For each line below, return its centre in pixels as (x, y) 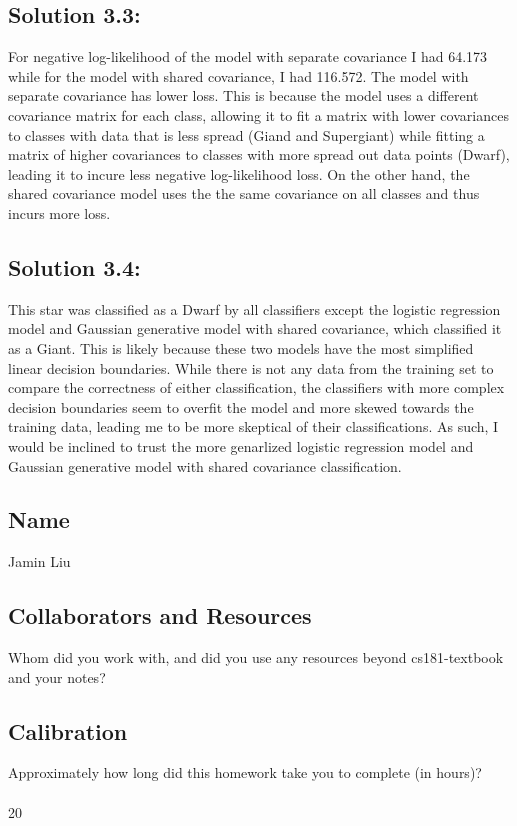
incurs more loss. (59, 212)
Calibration (68, 730)
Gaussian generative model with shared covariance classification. (205, 465)
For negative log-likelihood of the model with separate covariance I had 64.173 (248, 56)
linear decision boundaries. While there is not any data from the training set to (251, 367)
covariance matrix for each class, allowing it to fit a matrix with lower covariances (258, 114)
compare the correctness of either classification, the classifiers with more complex (256, 387)
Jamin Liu (39, 561)
